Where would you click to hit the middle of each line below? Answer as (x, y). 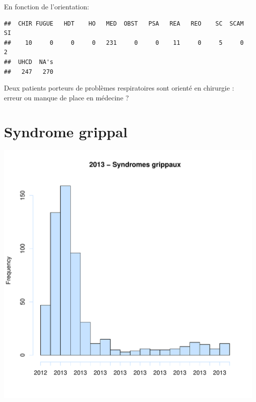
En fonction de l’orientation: (47, 6)
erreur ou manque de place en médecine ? (66, 97)
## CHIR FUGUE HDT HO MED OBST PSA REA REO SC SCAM (124, 23)
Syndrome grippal (66, 131)
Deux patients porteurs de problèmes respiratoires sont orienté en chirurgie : (119, 88)
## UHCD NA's (29, 62)
